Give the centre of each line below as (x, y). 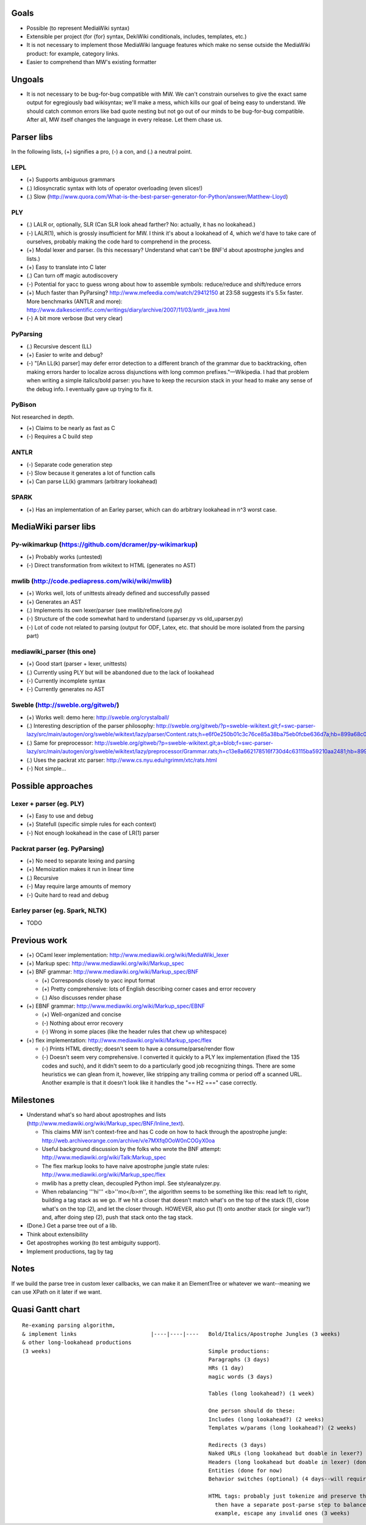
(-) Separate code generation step (70, 464)
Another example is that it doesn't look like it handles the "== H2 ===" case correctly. (149, 1083)
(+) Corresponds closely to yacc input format (99, 980)
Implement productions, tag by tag (70, 1251)
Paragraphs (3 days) (239, 1359)
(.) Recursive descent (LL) (59, 346)
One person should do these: (252, 1411)
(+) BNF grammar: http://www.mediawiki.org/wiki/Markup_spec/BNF (113, 972)
